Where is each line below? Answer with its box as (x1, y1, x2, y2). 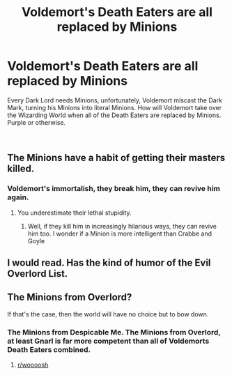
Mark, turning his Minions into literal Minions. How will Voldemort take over (7, 103, 222, 112)
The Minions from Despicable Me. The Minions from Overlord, (7, 327, 221, 337)
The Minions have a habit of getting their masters (7, 152, 226, 164)
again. (7, 192, 29, 202)
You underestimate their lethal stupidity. (17, 208, 132, 217)
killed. (7, 163, 35, 175)
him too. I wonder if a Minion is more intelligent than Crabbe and (27, 229, 212, 238)
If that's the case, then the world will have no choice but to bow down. (7, 309, 209, 318)
